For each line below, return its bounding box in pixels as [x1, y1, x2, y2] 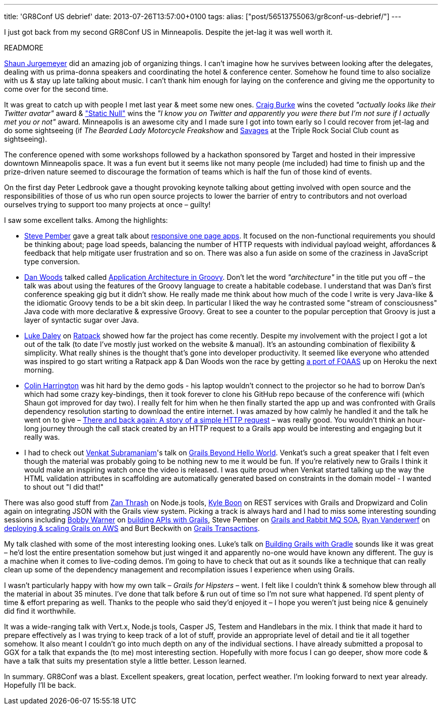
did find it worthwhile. [4, 607, 76, 615]
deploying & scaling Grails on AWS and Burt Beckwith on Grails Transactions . [4, 524, 260, 533]
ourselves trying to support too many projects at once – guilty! [4, 200, 211, 209]
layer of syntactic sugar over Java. [24, 316, 139, 324]
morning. [24, 366, 54, 374]
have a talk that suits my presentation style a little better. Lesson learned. [4, 657, 247, 665]
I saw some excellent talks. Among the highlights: [4, 216, 168, 224]
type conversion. [24, 257, 80, 266]
